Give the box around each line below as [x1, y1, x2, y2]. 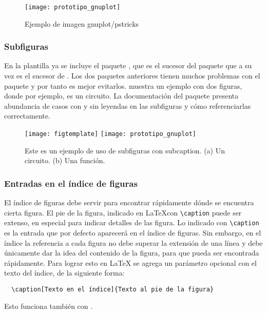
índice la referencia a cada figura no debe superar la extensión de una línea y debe [4, 237, 263, 248]
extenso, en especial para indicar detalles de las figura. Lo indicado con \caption [4, 217, 259, 228]
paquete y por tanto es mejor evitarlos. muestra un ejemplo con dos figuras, [4, 80, 242, 91]
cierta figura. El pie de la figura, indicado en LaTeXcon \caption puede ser [4, 207, 242, 218]
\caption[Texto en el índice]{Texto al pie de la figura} [11, 285, 214, 293]
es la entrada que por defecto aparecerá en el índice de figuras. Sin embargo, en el [4, 227, 261, 238]
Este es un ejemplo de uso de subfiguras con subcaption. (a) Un [25, 145, 225, 155]
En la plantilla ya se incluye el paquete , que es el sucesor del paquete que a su [4, 60, 252, 71]
